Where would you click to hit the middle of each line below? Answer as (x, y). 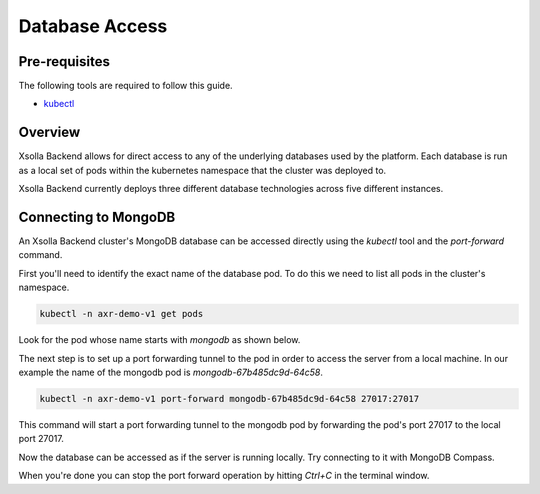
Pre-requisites (64, 61)
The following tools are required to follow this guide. (126, 86)
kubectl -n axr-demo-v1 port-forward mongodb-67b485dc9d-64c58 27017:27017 (229, 398)
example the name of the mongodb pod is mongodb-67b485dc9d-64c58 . (171, 372)
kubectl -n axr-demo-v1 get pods (121, 314)
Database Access (93, 26)
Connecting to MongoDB (97, 216)
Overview (49, 132)
